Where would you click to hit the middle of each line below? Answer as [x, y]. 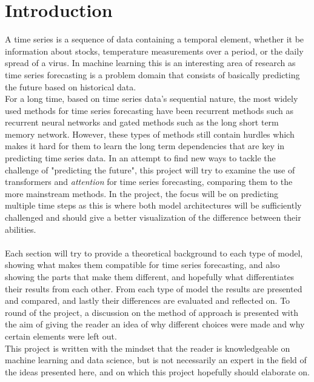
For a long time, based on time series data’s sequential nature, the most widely [152, 99]
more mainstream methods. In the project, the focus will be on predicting [142, 193]
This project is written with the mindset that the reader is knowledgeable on [148, 348]
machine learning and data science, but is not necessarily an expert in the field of [156, 360]
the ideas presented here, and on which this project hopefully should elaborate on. [157, 371]
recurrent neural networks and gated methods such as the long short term [142, 122]
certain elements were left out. [61, 336]
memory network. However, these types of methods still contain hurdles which [150, 134]
